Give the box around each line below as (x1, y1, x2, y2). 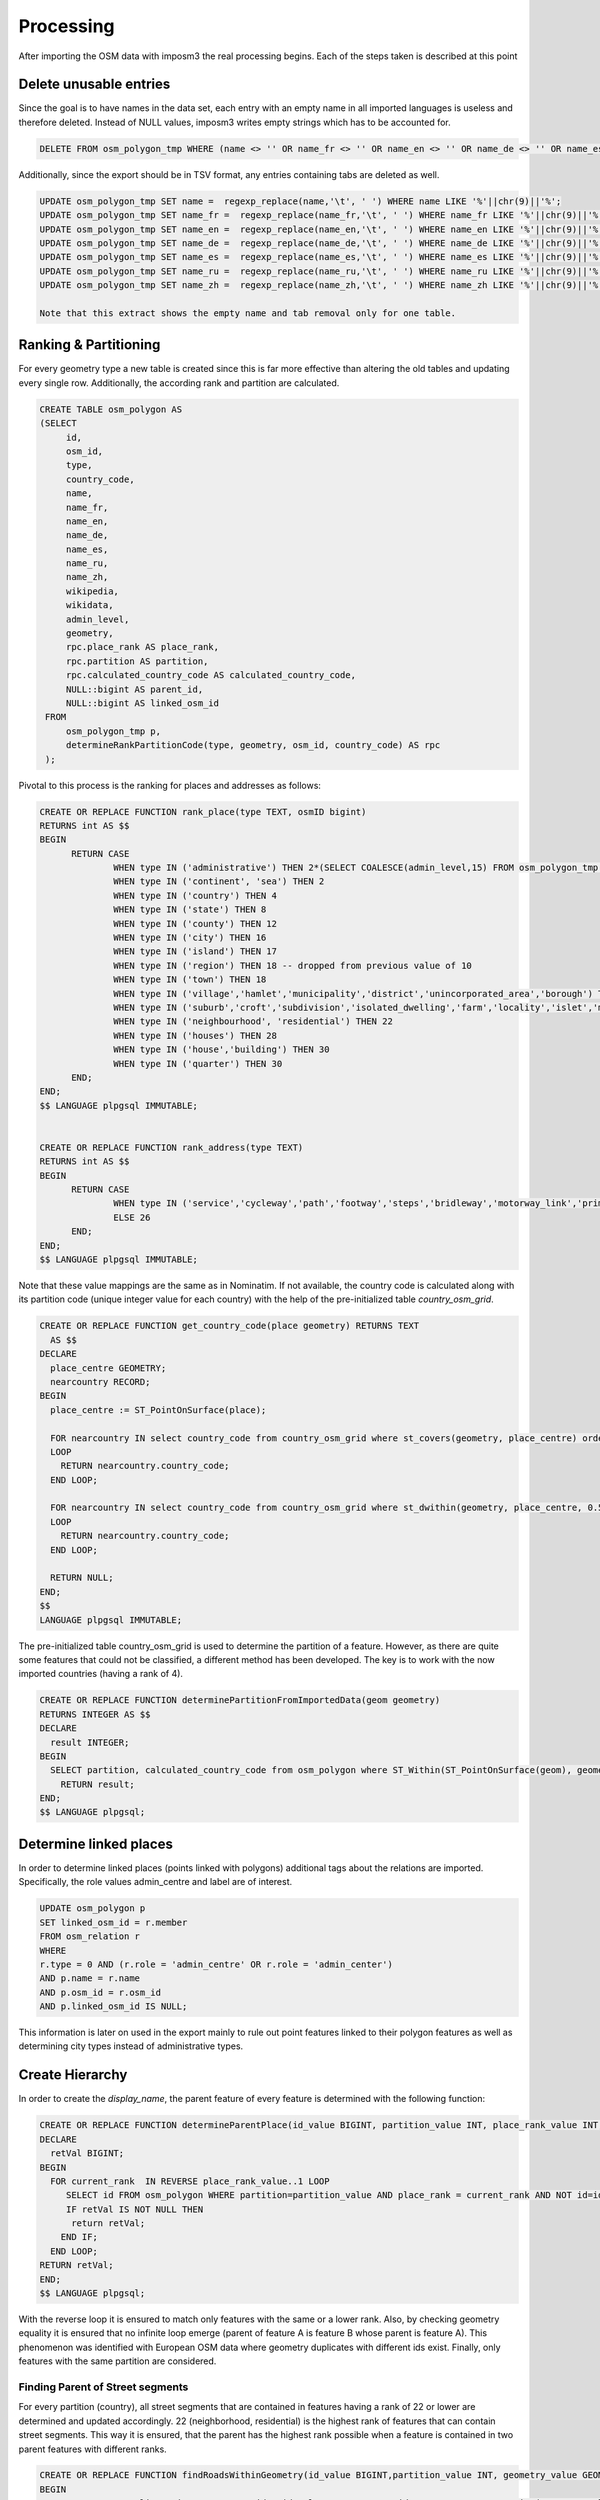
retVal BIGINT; (50, 2148, 125, 2159)
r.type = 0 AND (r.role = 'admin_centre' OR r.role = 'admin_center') (39, 1958, 394, 1970)
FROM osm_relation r (39, 1931, 140, 1942)
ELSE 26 (113, 1211, 151, 1223)
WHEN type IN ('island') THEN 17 (113, 946, 277, 957)
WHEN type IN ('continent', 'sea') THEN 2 (113, 876, 325, 887)
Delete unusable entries (18, 76, 171, 93)
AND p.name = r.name (39, 1973, 140, 1984)
